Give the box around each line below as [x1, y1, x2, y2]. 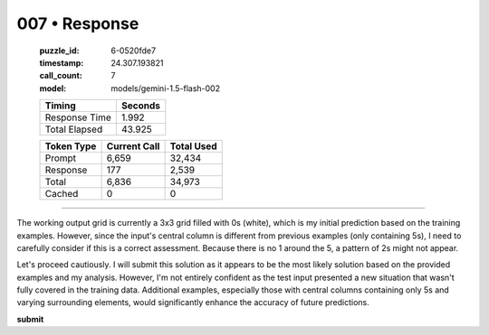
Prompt [44, 152, 77, 164]
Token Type [44, 140, 97, 153]
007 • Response [16, 14, 139, 33]
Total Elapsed [44, 123, 103, 135]
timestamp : [39, 57, 84, 68]
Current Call [106, 140, 160, 153]
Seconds [120, 99, 160, 112]
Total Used [169, 140, 217, 153]
